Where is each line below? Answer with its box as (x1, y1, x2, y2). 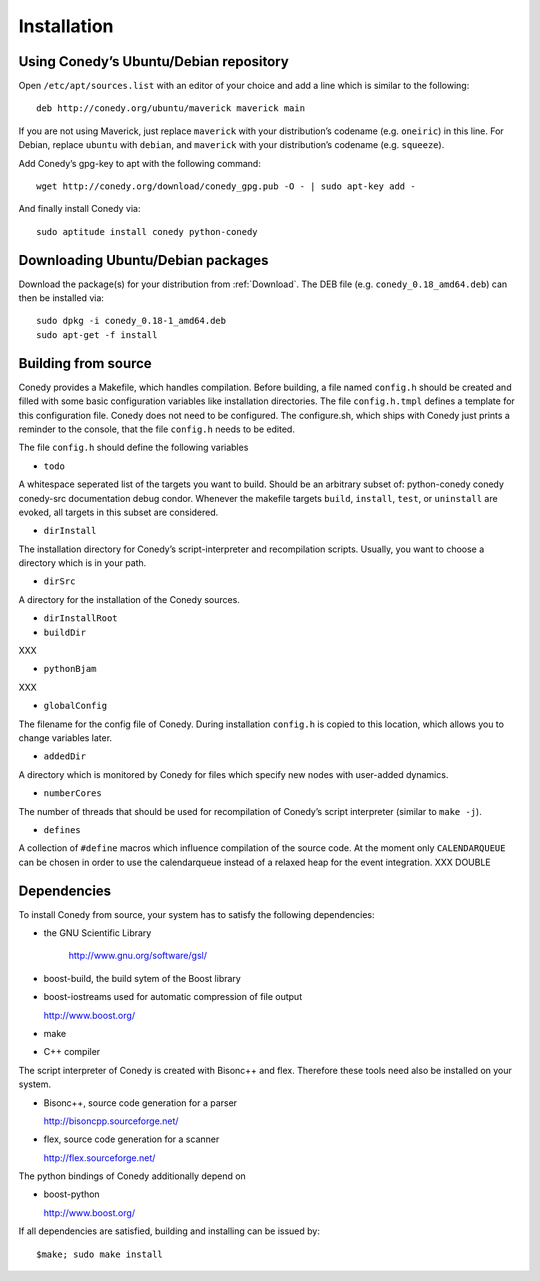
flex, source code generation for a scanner (43, 1133, 220, 1145)
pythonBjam (43, 663, 97, 675)
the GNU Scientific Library (43, 927, 152, 939)
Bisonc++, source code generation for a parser (43, 1096, 238, 1109)
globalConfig (43, 700, 108, 712)
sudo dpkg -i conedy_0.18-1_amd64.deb (36, 315, 227, 327)
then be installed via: (18, 292, 105, 304)
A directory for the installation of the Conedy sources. (18, 593, 240, 605)
